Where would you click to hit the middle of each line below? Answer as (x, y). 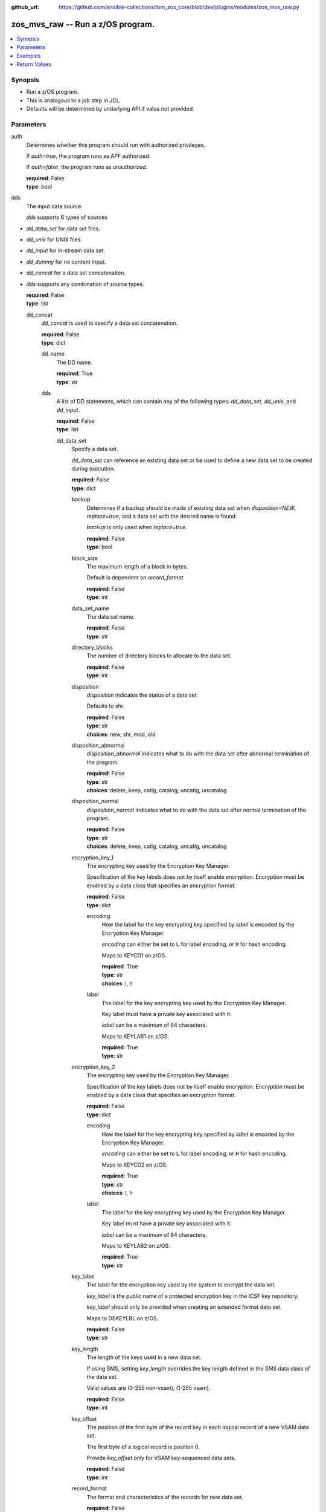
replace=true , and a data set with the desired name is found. (162, 516)
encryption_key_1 (93, 857)
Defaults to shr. (106, 706)
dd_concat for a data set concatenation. (76, 273)
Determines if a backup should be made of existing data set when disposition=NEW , (191, 507)
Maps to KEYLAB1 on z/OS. (135, 1036)
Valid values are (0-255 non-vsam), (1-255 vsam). (149, 1388)
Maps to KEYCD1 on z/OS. (134, 955)
